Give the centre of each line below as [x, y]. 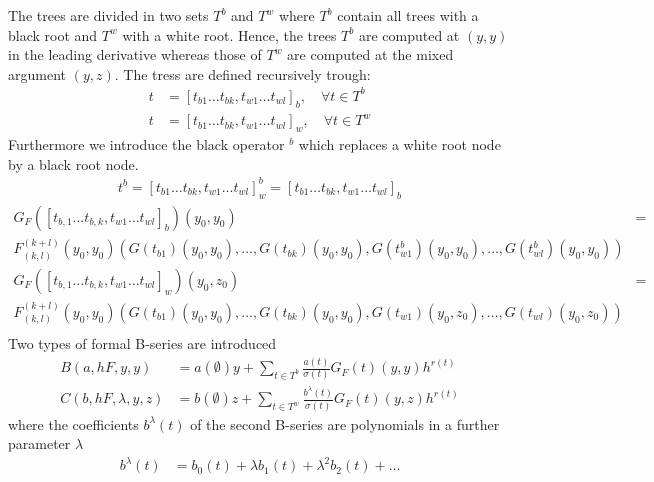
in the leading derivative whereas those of [135, 54]
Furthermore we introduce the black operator [146, 144]
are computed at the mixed [370, 54]
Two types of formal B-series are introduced [142, 343]
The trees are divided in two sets [108, 15]
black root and [53, 34]
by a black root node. [73, 163]
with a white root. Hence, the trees [229, 34]
